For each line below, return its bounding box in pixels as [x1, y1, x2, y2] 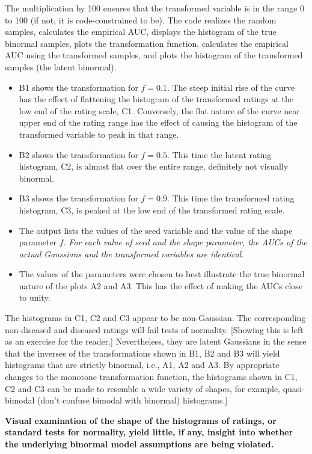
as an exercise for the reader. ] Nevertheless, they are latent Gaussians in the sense [5, 335, 307, 348]
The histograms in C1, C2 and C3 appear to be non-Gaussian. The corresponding [5, 311, 306, 324]
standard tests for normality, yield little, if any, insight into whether [5, 426, 293, 438]
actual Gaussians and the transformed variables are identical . [19, 247, 244, 260]
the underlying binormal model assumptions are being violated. [5, 438, 274, 450]
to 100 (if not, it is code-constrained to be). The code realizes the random [5, 13, 277, 26]
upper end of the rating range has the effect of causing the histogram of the [19, 116, 298, 129]
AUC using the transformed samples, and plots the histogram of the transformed [5, 49, 303, 61]
